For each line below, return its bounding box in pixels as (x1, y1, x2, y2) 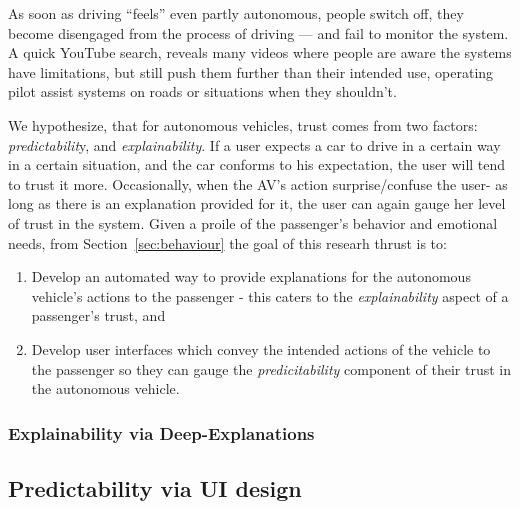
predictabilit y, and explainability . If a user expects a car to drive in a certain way (8, 134, 501, 155)
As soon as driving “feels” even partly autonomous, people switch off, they (8, 3, 464, 23)
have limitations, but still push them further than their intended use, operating (8, 61, 494, 82)
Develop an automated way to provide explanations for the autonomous (31, 266, 471, 287)
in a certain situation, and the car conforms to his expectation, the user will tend (8, 154, 506, 175)
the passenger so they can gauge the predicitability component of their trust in (31, 358, 512, 379)
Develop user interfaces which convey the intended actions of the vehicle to (31, 338, 491, 359)
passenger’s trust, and (31, 305, 166, 326)
